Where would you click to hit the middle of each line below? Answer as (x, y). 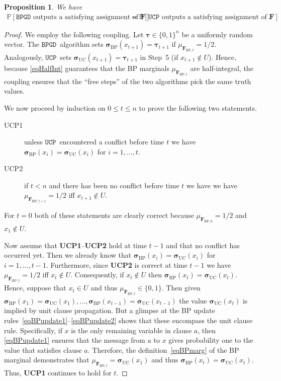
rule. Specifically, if (33, 330)
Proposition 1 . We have (43, 7)
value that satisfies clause (43, 350)
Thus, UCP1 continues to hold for (58, 373)
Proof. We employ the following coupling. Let (74, 34)
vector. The (22, 44)
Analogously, (24, 57)
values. (14, 91)
